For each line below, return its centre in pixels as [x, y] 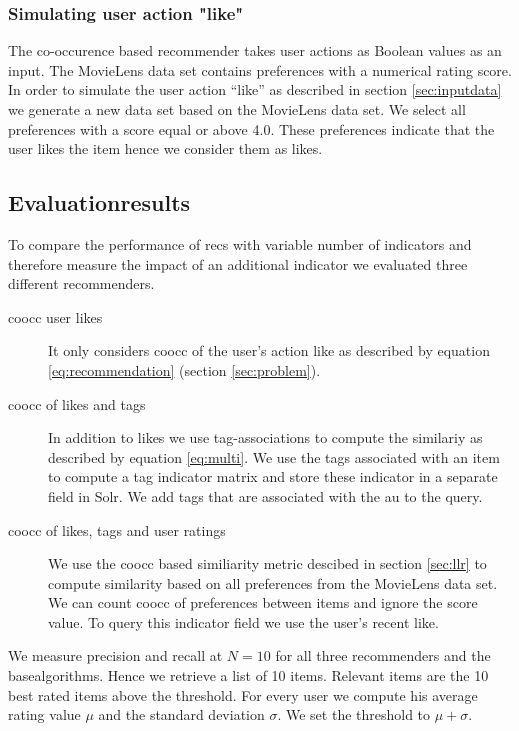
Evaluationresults [99, 202]
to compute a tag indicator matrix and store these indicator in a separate [273, 476]
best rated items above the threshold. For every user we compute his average [243, 694]
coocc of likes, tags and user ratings [117, 529]
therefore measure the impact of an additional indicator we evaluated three [238, 263]
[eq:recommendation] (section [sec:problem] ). [184, 369]
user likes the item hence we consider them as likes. [165, 148]
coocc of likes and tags [77, 403]
